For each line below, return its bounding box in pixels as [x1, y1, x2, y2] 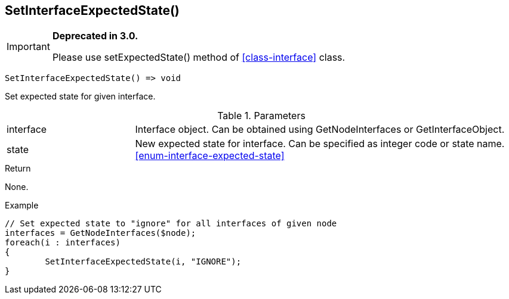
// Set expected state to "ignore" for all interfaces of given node [5, 219, 337, 229]
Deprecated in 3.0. [52, 30, 138, 42]
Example [5, 200, 39, 211]
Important [7, 41, 50, 53]
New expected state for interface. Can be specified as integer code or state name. [135, 138, 505, 150]
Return [5, 163, 31, 174]
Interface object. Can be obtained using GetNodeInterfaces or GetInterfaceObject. [135, 123, 505, 136]
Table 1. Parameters [217, 110, 306, 122]
